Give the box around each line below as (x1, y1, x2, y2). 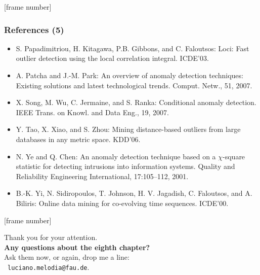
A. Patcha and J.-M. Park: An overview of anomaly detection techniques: (16, 70, 243, 80)
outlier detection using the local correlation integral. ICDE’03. (16, 53, 209, 63)
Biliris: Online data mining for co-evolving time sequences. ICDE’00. (16, 197, 229, 208)
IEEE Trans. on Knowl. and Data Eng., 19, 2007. (16, 107, 169, 117)
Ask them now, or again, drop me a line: (4, 252, 129, 262)
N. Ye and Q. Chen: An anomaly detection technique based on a (16, 151, 216, 161)
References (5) (4, 23, 64, 36)
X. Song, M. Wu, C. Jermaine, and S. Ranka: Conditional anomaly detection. (16, 97, 256, 108)
